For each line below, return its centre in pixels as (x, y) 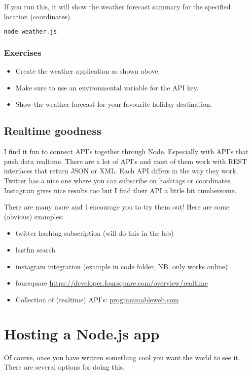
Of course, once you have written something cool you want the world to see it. (122, 357)
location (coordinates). (38, 16)
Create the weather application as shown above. (88, 71)
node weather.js (31, 32)
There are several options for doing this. (64, 367)
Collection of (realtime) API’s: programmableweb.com (97, 299)
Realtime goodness (53, 131)
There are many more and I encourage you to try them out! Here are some (117, 207)
